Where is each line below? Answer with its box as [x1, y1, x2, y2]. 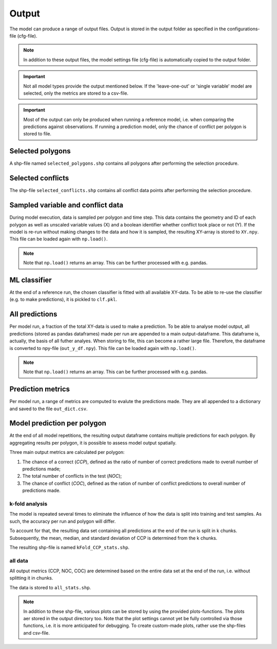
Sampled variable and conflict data [9, 201, 124, 209]
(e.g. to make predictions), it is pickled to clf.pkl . [9, 296, 117, 303]
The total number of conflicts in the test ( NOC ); [22, 473, 122, 479]
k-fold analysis [9, 500, 48, 507]
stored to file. [23, 131, 51, 137]
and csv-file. [23, 629, 50, 636]
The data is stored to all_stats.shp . [9, 584, 91, 590]
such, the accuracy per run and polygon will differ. [9, 518, 116, 524]
